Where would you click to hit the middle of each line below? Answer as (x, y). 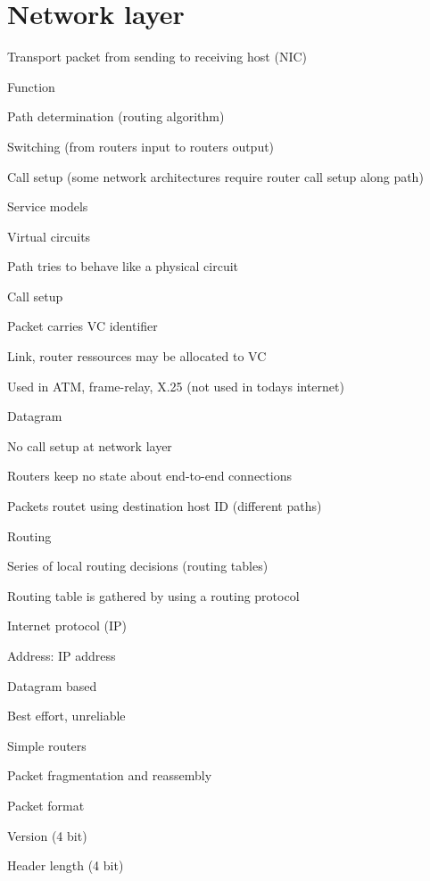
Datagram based (52, 685)
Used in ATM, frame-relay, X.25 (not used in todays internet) (176, 386)
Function (31, 86)
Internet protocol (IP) (67, 626)
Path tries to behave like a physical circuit (123, 266)
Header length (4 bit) (66, 865)
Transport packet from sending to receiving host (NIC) (157, 57)
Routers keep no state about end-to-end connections (149, 476)
